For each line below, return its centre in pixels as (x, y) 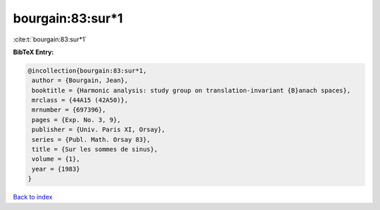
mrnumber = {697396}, (69, 110)
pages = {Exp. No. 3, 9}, (76, 120)
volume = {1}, (56, 159)
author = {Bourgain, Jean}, (80, 80)
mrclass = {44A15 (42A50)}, (80, 100)
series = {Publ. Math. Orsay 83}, (91, 139)
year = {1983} (56, 169)
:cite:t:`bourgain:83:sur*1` (50, 39)
